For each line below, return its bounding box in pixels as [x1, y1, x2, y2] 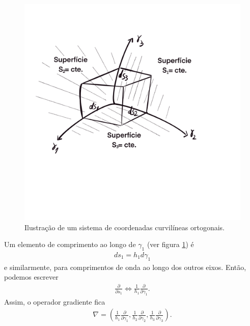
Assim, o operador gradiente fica [4, 296, 105, 307]
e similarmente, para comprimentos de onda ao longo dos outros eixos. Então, [4, 261, 246, 272]
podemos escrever [4, 271, 59, 282]
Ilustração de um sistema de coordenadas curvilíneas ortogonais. [24, 222, 225, 232]
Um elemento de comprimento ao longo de [4, 239, 136, 250]
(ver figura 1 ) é [147, 239, 194, 250]
